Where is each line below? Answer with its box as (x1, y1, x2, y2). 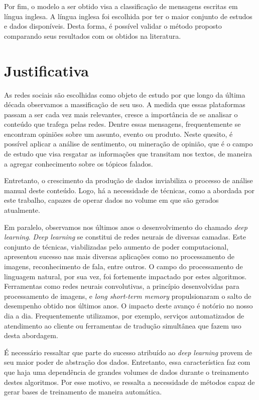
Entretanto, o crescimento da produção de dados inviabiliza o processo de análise (4, 175, 253, 186)
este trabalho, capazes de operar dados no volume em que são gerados (4, 195, 219, 205)
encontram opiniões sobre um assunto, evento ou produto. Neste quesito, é (4, 128, 233, 139)
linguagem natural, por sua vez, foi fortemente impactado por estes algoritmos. (4, 271, 247, 281)
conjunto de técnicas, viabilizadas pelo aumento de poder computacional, (4, 241, 229, 252)
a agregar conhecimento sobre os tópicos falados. (4, 158, 153, 169)
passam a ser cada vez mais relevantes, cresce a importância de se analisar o (4, 109, 238, 119)
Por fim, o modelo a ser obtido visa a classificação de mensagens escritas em (4, 1, 238, 11)
